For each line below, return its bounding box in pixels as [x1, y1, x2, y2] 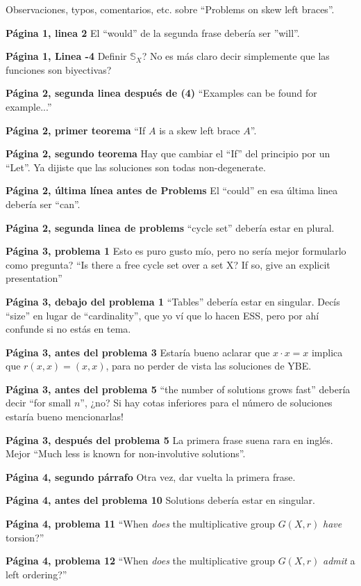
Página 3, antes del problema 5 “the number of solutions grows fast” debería [6, 381, 351, 396]
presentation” [6, 271, 62, 285]
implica [311, 345, 343, 359]
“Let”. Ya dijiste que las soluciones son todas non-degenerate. [6, 159, 266, 174]
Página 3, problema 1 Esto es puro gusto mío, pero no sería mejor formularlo [6, 244, 346, 258]
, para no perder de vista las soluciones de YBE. [106, 358, 312, 373]
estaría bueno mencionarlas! [6, 409, 124, 424]
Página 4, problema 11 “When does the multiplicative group [6, 516, 276, 531]
